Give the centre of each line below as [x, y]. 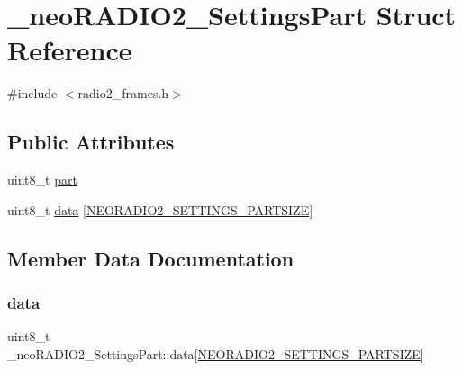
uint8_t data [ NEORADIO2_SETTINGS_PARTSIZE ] [160, 209]
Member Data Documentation [151, 258]
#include [32, 93]
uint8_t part [42, 180]
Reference [70, 50]
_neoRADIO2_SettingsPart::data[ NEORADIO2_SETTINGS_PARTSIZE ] [216, 353]
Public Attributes [91, 142]
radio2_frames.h [123, 93]
